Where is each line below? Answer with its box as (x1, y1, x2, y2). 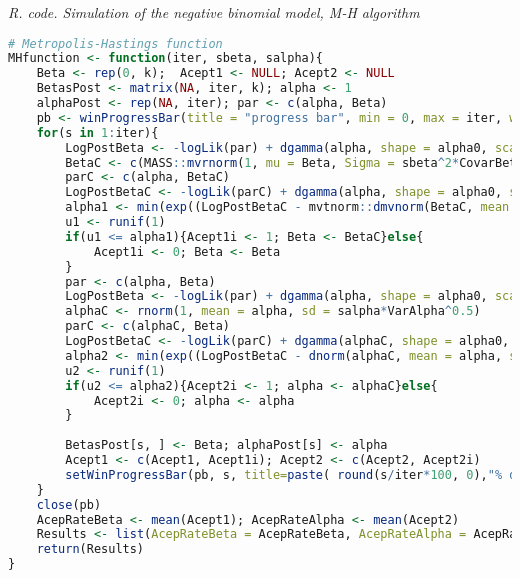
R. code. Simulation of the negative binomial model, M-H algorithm (8, 2, 420, 22)
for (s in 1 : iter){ (36, 125, 159, 140)
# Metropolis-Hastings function (8, 36, 223, 51)
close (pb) (36, 497, 102, 512)
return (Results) (36, 542, 145, 557)
